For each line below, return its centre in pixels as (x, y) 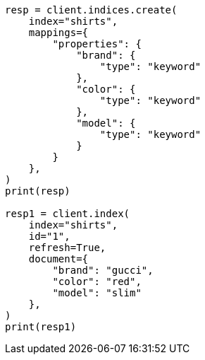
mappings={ (58, 33)
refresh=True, (67, 248)
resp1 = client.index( (68, 214)
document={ (58, 259)
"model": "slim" (97, 293)
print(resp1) (41, 327)
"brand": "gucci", (103, 270)
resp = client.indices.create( (91, 10)
